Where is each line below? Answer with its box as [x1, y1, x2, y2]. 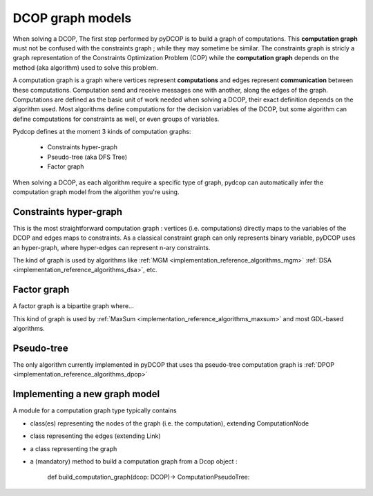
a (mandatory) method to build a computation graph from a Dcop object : [30, 457, 238, 466]
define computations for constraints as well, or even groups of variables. [12, 115, 220, 123]
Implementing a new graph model [12, 388, 160, 400]
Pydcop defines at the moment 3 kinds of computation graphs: [12, 128, 191, 136]
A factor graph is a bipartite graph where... [12, 302, 134, 310]
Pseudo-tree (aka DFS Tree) [47, 153, 128, 161]
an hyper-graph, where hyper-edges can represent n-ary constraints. [12, 243, 211, 251]
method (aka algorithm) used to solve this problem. [12, 63, 158, 72]
